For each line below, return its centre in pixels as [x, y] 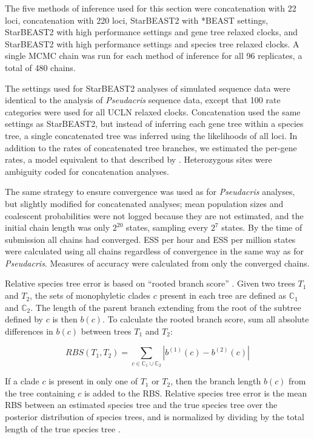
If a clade [22, 381]
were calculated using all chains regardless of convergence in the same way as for [154, 251]
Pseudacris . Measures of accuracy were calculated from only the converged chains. [157, 263]
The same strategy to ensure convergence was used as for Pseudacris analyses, [150, 192]
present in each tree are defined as [223, 295]
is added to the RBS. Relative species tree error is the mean [195, 393]
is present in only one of [93, 381]
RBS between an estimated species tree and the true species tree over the [141, 405]
